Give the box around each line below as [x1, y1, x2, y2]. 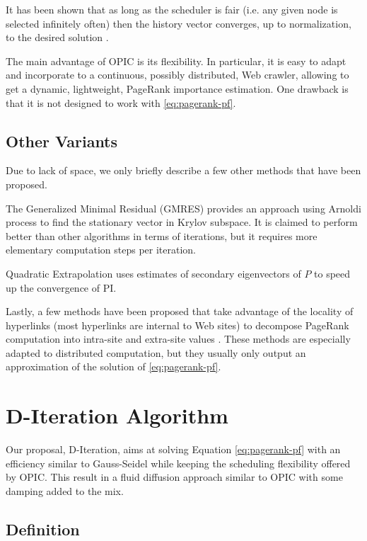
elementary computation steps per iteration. [6, 242, 196, 257]
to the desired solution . [6, 30, 109, 45]
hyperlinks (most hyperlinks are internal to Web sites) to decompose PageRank [6, 317, 349, 332]
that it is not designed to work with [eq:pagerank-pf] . [6, 95, 236, 110]
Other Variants [6, 130, 118, 152]
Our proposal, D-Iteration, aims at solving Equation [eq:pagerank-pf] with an [6, 442, 341, 457]
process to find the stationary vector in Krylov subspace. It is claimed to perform [6, 215, 358, 229]
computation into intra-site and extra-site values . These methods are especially [6, 331, 351, 346]
